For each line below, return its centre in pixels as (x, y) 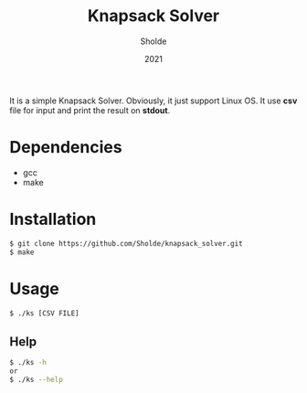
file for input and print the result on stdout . (90, 110)
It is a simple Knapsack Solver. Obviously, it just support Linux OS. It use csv (153, 101)
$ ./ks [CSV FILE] (44, 313)
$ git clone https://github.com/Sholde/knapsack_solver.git (127, 243)
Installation (53, 219)
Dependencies (66, 148)
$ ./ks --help (37, 379)
